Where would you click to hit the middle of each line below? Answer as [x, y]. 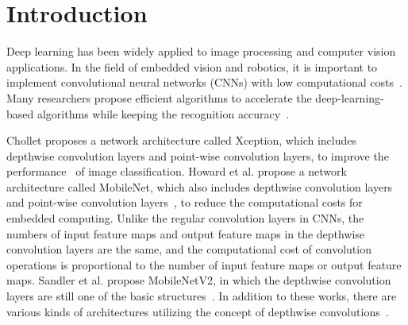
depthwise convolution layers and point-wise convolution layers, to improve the [198, 155]
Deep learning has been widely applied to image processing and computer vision [201, 51]
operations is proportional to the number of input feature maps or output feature [204, 264]
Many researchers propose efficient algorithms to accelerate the [159, 97]
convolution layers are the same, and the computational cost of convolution [189, 249]
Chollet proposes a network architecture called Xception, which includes [181, 140]
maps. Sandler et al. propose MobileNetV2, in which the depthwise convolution [199, 280]
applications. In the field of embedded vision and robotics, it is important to [192, 66]
